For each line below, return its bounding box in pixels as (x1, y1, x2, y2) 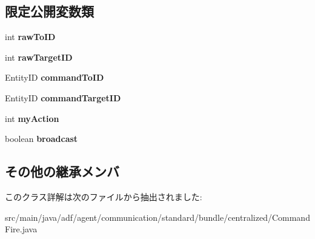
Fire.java (5, 223, 38, 235)
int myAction (5, 112, 59, 124)
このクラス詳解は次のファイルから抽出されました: (5, 190, 202, 203)
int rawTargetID (5, 50, 73, 63)
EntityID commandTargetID (5, 91, 121, 104)
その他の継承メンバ (5, 162, 119, 181)
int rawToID (5, 30, 56, 43)
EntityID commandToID (5, 71, 104, 84)
